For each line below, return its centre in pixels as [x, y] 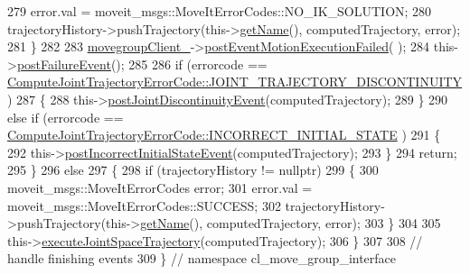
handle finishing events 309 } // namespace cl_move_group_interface [202, 258]
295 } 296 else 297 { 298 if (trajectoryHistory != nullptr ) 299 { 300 [193, 170]
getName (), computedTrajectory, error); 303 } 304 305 [291, 223]
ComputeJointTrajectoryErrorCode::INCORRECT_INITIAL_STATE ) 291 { [224, 135]
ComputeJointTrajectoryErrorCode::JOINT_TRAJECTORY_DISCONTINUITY [235, 82]
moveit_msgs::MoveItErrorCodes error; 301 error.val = [160, 187]
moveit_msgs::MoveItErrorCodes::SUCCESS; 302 [144, 205]
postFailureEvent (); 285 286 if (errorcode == [142, 64]
